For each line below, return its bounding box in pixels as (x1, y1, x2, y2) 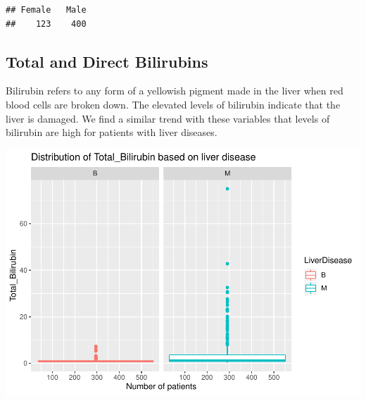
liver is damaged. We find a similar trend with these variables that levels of (6, 111, 330, 125)
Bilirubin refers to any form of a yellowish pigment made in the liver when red (6, 83, 343, 98)
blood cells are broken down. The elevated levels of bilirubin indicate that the (6, 97, 341, 111)
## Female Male (6, 5, 87, 15)
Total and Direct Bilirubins (6, 50, 208, 72)
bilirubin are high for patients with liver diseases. (6, 125, 217, 140)
